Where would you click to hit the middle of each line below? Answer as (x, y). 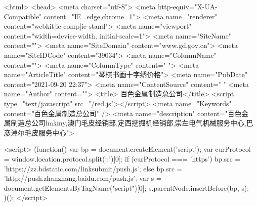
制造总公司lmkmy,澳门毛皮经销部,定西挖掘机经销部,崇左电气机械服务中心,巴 (132, 123)
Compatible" (23, 16)
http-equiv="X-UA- (188, 6)
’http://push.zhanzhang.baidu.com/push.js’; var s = (83, 178)
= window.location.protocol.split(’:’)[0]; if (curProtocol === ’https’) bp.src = (122, 158)
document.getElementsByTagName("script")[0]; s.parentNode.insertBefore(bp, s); (127, 187)
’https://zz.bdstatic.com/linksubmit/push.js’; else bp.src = (93, 168)
